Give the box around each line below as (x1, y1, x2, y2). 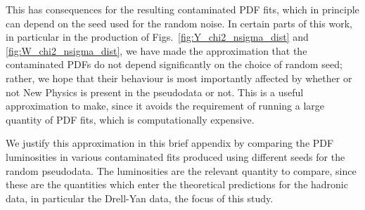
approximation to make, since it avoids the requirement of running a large (6, 98, 325, 113)
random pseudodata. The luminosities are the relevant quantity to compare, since (6, 163, 357, 178)
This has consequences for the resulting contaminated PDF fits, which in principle (6, 2, 359, 16)
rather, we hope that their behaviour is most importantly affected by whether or (6, 70, 352, 85)
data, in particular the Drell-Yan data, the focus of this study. (6, 190, 274, 205)
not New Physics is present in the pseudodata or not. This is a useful (6, 84, 304, 99)
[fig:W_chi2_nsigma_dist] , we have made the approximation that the (6, 43, 307, 58)
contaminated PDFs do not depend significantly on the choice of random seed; (6, 57, 342, 72)
